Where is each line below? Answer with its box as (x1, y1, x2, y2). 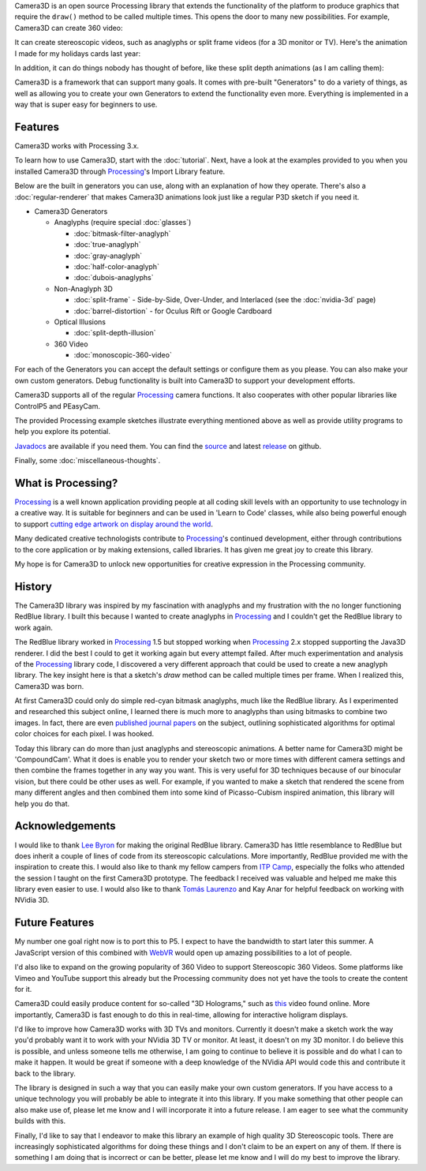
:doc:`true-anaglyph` (73, 240, 141, 249)
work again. (14, 623, 53, 632)
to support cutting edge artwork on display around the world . (14, 519, 213, 529)
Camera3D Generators (34, 206, 108, 216)
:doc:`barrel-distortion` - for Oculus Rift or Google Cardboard (73, 306, 272, 316)
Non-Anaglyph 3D (54, 284, 114, 294)
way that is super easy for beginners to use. (14, 99, 158, 110)
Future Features (14, 916, 95, 930)
